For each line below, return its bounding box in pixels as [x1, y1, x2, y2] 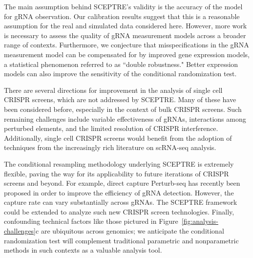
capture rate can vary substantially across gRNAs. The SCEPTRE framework [4, 197, 237, 207]
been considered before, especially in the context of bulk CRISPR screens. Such [4, 104, 242, 114]
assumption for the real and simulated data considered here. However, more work [4, 21, 247, 31]
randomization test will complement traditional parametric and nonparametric [4, 235, 239, 245]
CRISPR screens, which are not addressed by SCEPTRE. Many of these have [4, 94, 236, 105]
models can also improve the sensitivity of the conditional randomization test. [4, 68, 237, 79]
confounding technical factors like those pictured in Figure [4, 216, 178, 226]
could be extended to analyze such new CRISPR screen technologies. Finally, [4, 206, 234, 216]
